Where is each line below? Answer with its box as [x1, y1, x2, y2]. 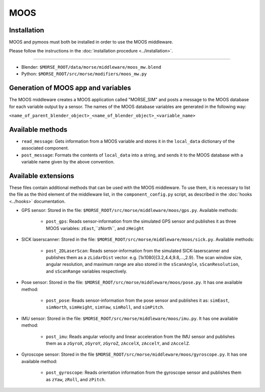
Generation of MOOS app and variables [9, 84, 131, 92]
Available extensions [9, 172, 75, 180]
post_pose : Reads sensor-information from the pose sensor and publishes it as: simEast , [46, 297, 230, 303]
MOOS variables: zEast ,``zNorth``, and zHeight [46, 225, 144, 231]
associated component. [21, 145, 69, 151]
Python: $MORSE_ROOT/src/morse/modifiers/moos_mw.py [21, 71, 147, 77]
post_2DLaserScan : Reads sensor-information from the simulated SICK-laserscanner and [46, 248, 229, 254]
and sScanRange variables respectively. [46, 268, 128, 274]
